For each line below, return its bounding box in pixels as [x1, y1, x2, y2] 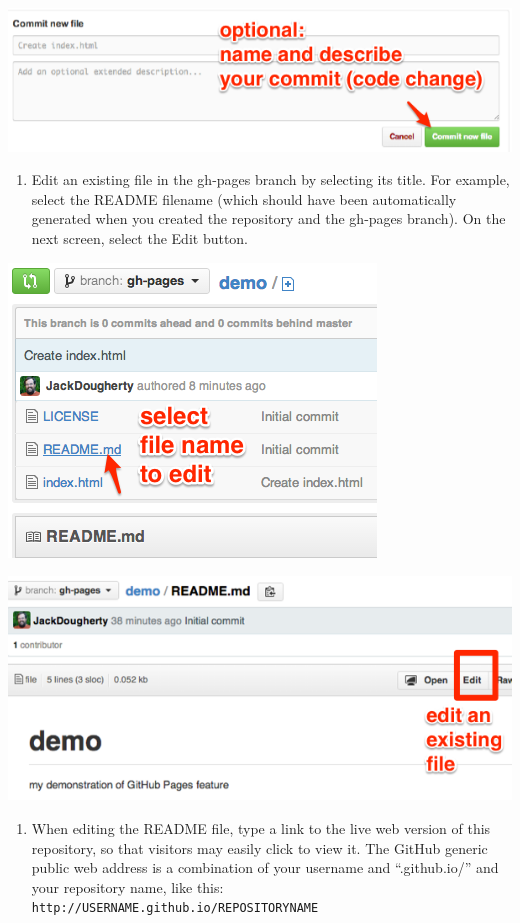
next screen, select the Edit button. [31, 228, 249, 248]
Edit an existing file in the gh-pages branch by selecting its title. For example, [31, 169, 510, 190]
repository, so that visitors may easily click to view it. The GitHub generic [31, 837, 488, 858]
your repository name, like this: [31, 876, 224, 897]
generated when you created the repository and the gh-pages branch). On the [31, 208, 506, 229]
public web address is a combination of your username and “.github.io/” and [31, 857, 499, 878]
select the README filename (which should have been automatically [31, 188, 457, 209]
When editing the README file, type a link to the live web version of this [31, 818, 491, 839]
